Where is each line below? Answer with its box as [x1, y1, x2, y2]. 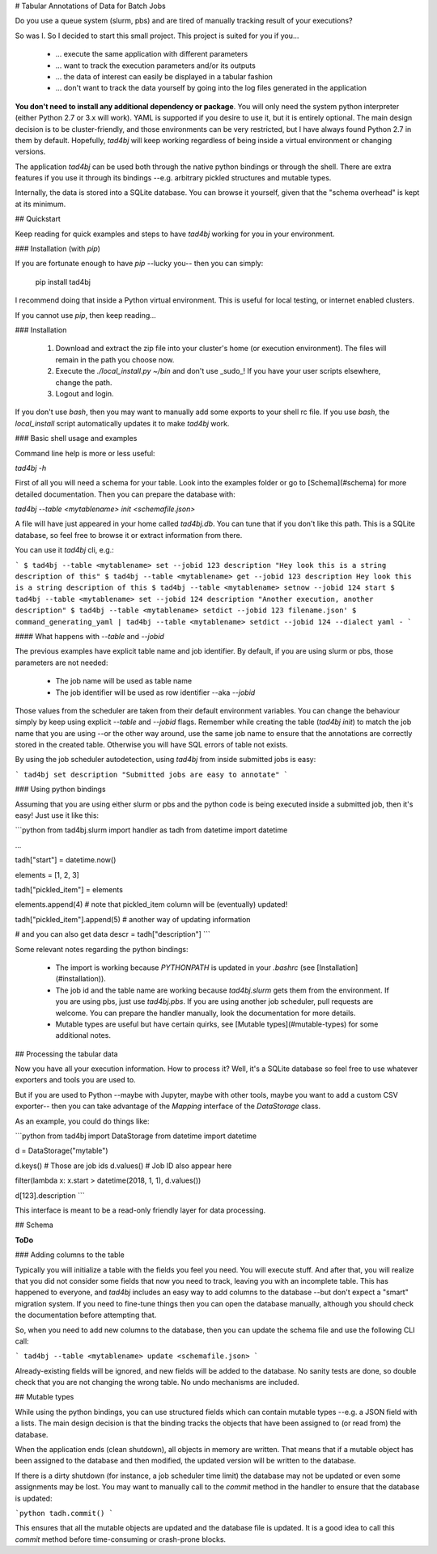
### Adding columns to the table [15, 1250, 125, 1260]
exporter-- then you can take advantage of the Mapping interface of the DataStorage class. [15, 1101, 321, 1112]
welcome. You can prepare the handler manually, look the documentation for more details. [55, 1008, 356, 1018]
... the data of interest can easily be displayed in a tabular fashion [55, 71, 273, 81]
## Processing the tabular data [15, 1048, 118, 1059]
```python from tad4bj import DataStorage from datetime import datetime [15, 1131, 257, 1141]
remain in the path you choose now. [55, 354, 175, 364]
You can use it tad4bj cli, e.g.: [15, 545, 115, 555]
